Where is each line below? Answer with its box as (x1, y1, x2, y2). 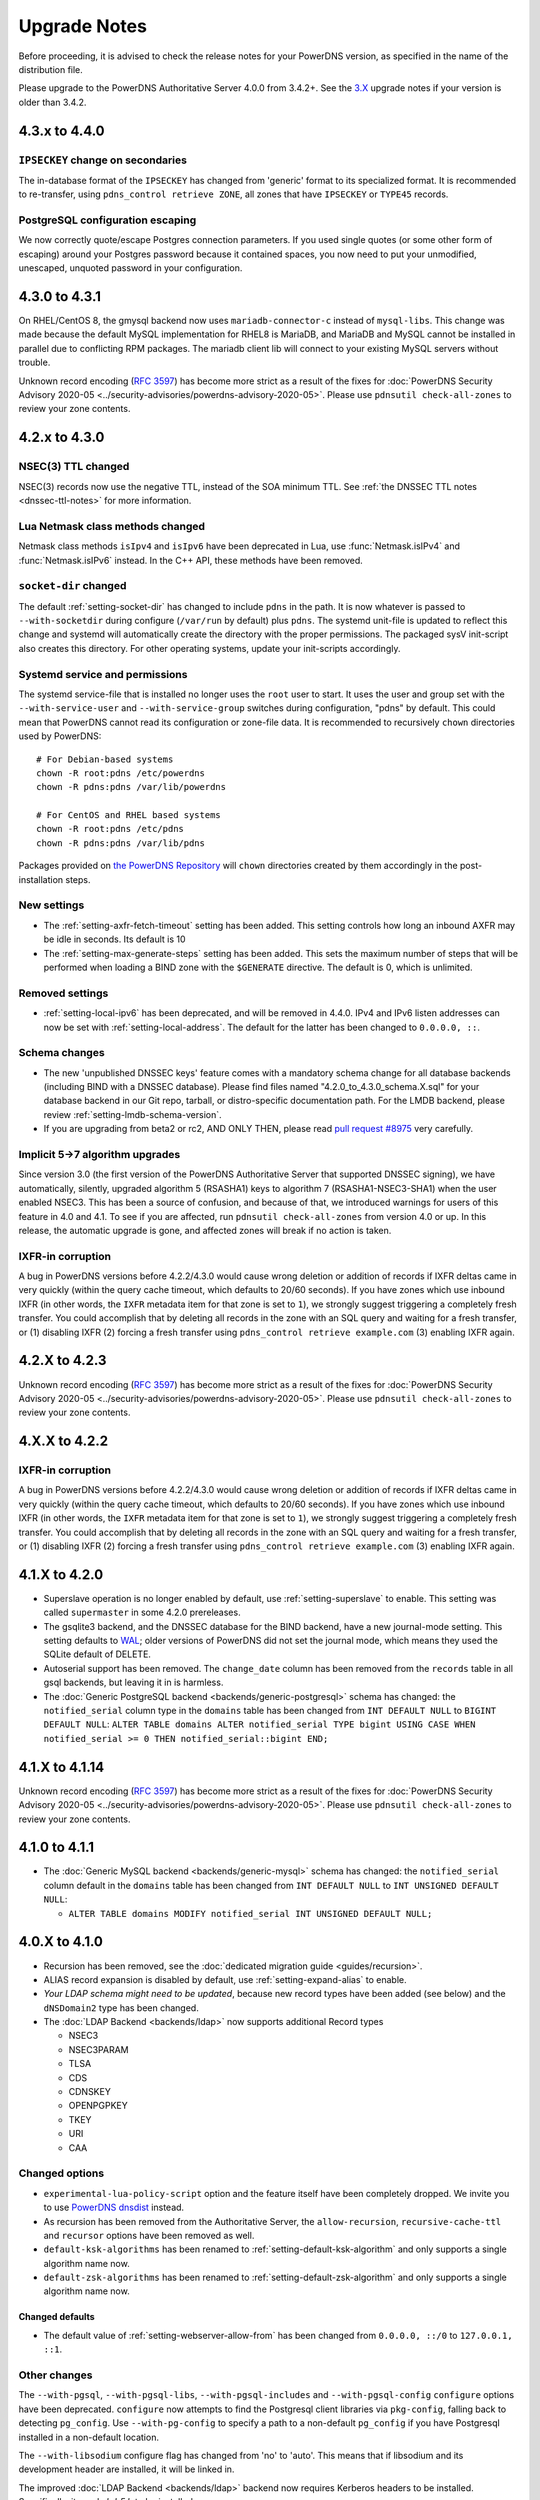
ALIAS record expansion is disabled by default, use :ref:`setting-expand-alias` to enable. (43, 1973, 407, 1985)
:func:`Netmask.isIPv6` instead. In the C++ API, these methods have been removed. (18, 554, 364, 566)
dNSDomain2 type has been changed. (43, 2001, 199, 2014)
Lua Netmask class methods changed (18, 519, 205, 533)
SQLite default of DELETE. (43, 1648, 152, 1660)
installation (18, 873, 64, 885)
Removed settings (18, 986, 109, 1000)
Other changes (18, 2368, 93, 2382)
